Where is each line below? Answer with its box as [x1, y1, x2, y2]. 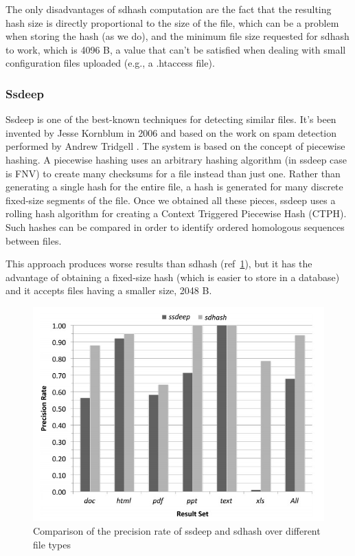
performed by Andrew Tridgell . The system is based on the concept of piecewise [5, 139, 345, 153]
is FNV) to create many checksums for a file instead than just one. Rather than [5, 166, 341, 180]
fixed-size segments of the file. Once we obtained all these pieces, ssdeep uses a [5, 192, 336, 207]
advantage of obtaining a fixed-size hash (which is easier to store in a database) [5, 269, 340, 284]
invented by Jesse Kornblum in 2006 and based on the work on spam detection [5, 125, 337, 140]
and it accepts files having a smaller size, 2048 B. [5, 283, 212, 298]
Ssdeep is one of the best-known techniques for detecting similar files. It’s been [5, 112, 336, 126]
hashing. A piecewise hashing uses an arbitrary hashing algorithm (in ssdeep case [5, 152, 347, 166]
